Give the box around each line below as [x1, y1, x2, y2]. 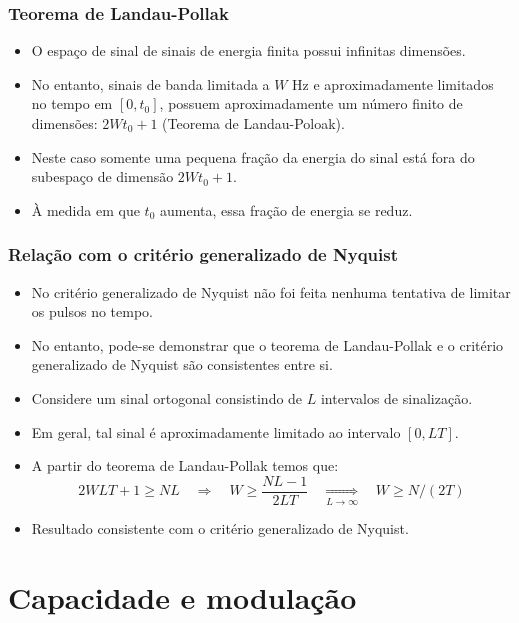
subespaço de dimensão [31, 166, 174, 187]
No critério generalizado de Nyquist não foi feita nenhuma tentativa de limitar [31, 281, 511, 302]
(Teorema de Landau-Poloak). [162, 113, 345, 133]
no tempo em [31, 93, 113, 114]
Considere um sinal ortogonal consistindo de [31, 387, 303, 408]
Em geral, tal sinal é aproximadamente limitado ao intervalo [31, 421, 401, 442]
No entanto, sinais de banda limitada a [31, 73, 270, 94]
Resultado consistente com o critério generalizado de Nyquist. [31, 517, 409, 538]
